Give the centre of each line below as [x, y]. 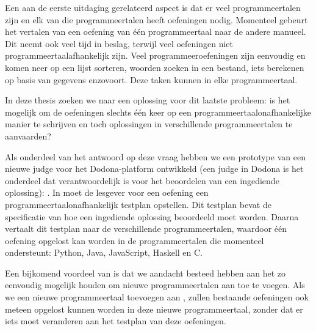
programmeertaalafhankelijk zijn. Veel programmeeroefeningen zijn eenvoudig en [155, 55]
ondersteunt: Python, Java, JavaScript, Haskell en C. [104, 252]
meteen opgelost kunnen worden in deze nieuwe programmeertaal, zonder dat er [154, 309]
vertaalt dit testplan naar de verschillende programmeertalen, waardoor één [146, 229]
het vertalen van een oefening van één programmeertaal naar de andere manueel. [156, 32]
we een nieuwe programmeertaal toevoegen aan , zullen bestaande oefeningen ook [157, 297]
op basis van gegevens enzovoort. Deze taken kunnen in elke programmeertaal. [151, 79]
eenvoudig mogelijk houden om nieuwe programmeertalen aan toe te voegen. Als [155, 285]
